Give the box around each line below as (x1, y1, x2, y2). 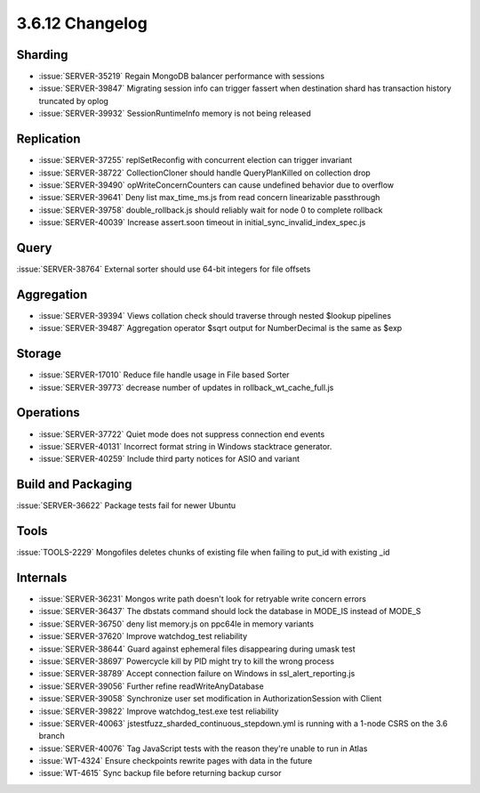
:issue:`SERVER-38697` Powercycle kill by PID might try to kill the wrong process (38, 655, 335, 667)
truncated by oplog (38, 95, 108, 106)
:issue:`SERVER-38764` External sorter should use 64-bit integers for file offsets (16, 263, 311, 274)
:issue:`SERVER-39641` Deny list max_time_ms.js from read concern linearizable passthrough (38, 192, 380, 203)
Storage (16, 346, 62, 361)
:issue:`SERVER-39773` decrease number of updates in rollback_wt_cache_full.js (38, 382, 334, 392)
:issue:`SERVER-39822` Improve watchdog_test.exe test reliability (38, 706, 279, 716)
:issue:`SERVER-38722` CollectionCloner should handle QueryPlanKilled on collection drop (38, 167, 371, 178)
